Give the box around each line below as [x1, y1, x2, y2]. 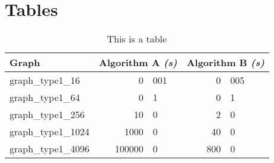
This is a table [107, 32, 167, 46]
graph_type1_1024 [9, 125, 90, 139]
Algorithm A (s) [98, 56, 177, 70]
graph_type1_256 [9, 107, 85, 122]
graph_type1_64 [9, 90, 80, 105]
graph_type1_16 [9, 73, 80, 87]
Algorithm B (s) [186, 56, 265, 70]
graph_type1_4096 [9, 142, 90, 156]
